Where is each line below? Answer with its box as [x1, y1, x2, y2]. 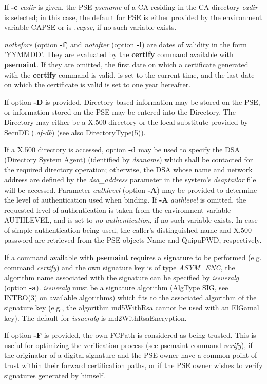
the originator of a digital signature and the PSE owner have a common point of [4, 350, 257, 360]
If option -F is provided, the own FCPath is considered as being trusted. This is [4, 330, 256, 340]
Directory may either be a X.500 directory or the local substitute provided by [4, 116, 249, 127]
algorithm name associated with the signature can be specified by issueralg [4, 272, 239, 283]
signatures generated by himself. [4, 370, 105, 380]
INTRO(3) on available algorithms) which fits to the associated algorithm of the [4, 292, 257, 303]
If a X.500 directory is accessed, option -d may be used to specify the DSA [4, 144, 240, 155]
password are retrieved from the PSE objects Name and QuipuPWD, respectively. [4, 234, 262, 245]
